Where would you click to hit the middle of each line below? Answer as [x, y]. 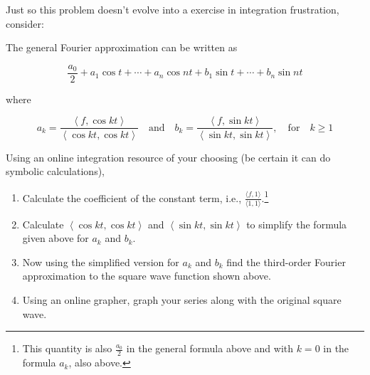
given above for [55, 238]
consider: [25, 23]
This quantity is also [67, 348]
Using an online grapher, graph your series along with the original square [182, 300]
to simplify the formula [297, 224]
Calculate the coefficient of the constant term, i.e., [132, 197]
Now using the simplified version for [101, 262]
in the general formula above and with [210, 348]
